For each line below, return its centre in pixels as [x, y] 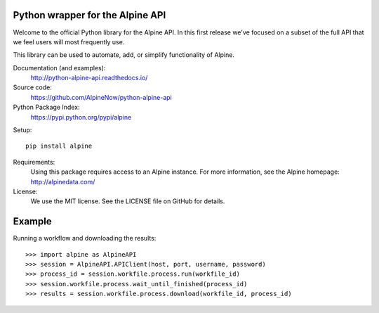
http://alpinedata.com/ [63, 181]
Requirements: [34, 162]
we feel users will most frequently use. [69, 41]
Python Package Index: [46, 107]
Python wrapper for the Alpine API [89, 15]
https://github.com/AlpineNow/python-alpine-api [101, 97]
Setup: [22, 130]
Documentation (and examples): [59, 68]
